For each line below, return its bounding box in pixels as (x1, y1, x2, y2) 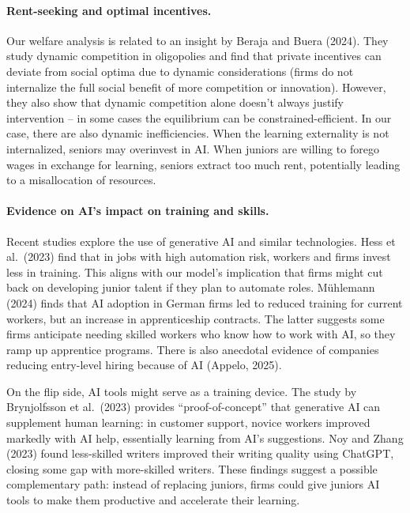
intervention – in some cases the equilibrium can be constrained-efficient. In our (6, 109, 392, 126)
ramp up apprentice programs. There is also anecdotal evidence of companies (6, 341, 379, 357)
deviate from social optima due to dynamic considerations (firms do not (6, 62, 354, 79)
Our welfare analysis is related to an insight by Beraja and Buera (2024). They (6, 32, 389, 48)
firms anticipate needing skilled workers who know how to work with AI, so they (6, 326, 396, 342)
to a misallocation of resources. (6, 172, 156, 188)
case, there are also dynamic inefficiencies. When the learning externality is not (6, 125, 389, 141)
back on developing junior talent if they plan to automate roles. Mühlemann (6, 279, 375, 296)
